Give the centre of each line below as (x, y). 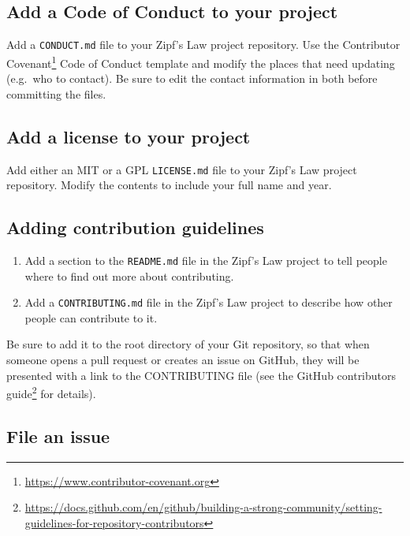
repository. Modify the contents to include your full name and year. (169, 185)
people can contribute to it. (91, 317)
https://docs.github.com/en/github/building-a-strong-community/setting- (203, 507)
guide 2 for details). (51, 392)
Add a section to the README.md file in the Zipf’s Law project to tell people (206, 260)
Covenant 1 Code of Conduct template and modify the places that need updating (201, 61)
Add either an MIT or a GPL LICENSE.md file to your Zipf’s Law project (182, 169)
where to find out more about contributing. (129, 275)
